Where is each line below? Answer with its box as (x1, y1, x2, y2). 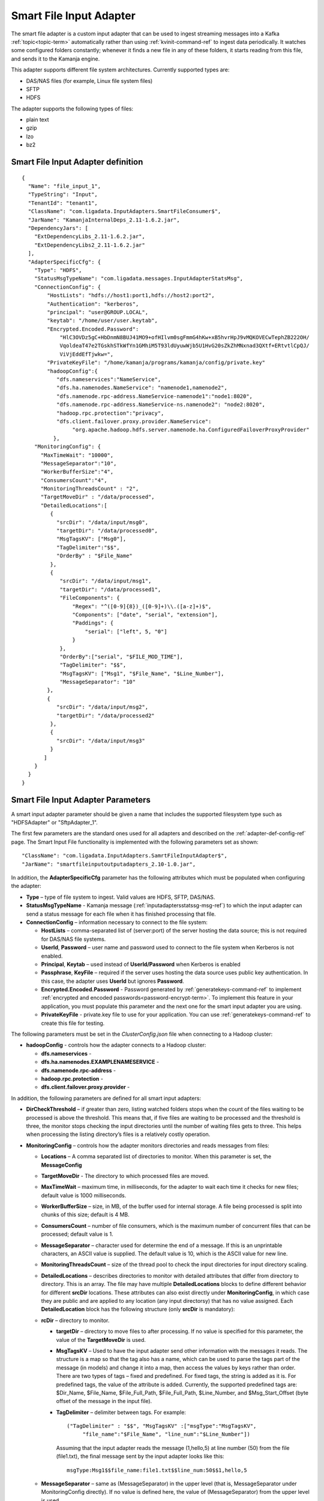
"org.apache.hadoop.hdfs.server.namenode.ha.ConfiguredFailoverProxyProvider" (72, 426, 310, 433)
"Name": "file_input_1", (28, 183, 101, 190)
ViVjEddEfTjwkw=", (59, 351, 114, 357)
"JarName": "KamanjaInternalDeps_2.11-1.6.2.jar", (28, 216, 180, 223)
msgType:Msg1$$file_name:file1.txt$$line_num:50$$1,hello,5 (67, 1467, 247, 1473)
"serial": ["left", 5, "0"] (85, 628, 167, 635)
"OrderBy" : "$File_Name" (56, 552, 133, 560)
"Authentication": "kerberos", (47, 300, 139, 307)
